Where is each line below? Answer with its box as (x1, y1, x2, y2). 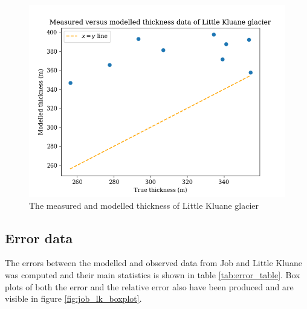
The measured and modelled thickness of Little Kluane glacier (29, 199, 259, 211)
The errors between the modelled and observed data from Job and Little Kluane (5, 256, 302, 269)
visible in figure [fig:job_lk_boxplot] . (5, 292, 142, 305)
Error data (5, 228, 73, 247)
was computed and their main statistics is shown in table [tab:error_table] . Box (5, 268, 300, 281)
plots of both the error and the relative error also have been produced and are (5, 280, 294, 293)
